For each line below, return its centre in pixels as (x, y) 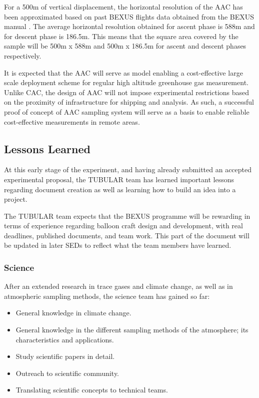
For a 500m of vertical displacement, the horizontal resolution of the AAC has (123, 7)
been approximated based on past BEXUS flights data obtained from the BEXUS (129, 16)
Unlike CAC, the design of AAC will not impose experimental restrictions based (127, 92)
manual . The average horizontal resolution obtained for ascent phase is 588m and (129, 26)
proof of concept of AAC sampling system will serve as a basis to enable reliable (127, 111)
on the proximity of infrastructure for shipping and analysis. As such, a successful (129, 102)
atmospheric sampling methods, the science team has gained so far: (107, 296)
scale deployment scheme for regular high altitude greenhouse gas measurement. (126, 82)
